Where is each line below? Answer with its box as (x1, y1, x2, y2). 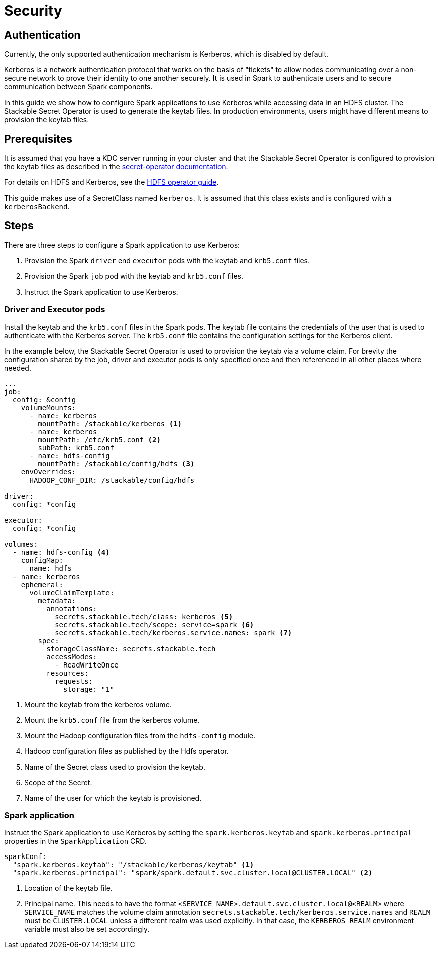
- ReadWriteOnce (55, 660, 119, 669)
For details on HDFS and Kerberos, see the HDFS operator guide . (4, 178, 219, 187)
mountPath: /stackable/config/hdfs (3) (38, 459, 195, 468)
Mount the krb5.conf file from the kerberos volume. (24, 715, 200, 724)
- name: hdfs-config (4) (12, 548, 110, 556)
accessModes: (46, 652, 97, 661)
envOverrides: (21, 467, 76, 476)
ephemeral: (21, 580, 64, 589)
